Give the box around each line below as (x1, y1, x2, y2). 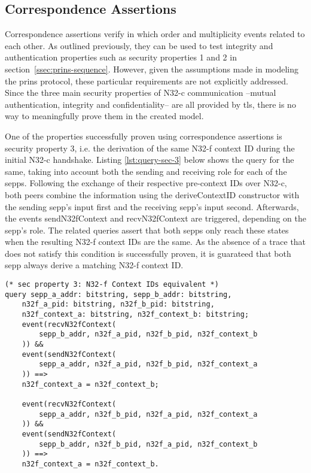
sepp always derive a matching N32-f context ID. (5, 259, 184, 271)
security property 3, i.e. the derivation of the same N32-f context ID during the (5, 141, 295, 154)
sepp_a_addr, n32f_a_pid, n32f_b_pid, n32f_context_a (39, 360, 258, 369)
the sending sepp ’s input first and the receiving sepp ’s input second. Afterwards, (5, 200, 299, 213)
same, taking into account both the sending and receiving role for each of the (5, 165, 287, 177)
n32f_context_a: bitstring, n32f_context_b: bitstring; (22, 310, 249, 319)
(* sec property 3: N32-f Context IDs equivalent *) (5, 280, 219, 289)
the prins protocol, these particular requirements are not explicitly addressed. (5, 74, 289, 87)
